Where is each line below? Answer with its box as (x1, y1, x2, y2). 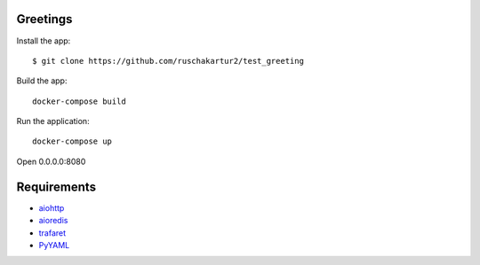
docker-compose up (32, 136, 113, 146)
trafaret (38, 227, 67, 238)
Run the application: (16, 116, 90, 127)
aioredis (38, 215, 68, 226)
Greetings (16, 12, 73, 27)
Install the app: (16, 35, 71, 46)
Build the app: (16, 75, 68, 86)
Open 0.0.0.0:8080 (16, 156, 86, 167)
